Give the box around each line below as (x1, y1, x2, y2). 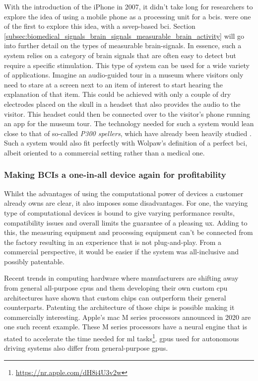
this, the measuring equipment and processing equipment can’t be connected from (4, 227, 253, 237)
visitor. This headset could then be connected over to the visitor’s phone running (4, 108, 251, 119)
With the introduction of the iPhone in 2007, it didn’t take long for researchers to (4, 1, 253, 11)
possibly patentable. (4, 256, 64, 266)
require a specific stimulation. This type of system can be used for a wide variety (4, 60, 250, 70)
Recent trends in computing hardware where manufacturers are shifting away (4, 273, 239, 283)
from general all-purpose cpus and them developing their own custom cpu (4, 283, 228, 293)
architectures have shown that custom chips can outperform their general (4, 292, 226, 303)
